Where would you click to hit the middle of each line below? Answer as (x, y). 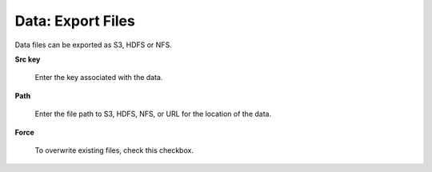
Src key (28, 59)
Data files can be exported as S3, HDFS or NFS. (93, 45)
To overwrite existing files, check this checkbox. (114, 150)
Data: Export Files (75, 21)
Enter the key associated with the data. (99, 78)
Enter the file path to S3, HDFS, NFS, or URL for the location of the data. (153, 114)
